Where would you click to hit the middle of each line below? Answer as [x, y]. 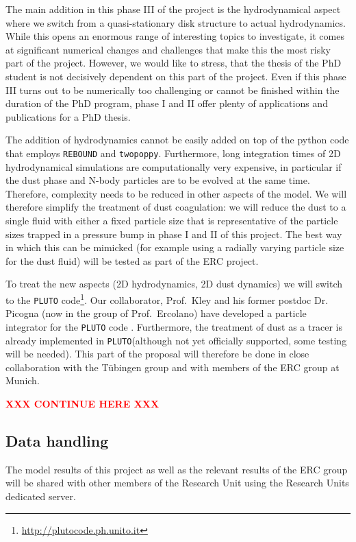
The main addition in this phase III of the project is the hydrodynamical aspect [173, 9]
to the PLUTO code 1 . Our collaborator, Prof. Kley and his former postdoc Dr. [167, 298]
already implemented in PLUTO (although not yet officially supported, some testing [176, 340]
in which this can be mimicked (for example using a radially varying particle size [175, 247]
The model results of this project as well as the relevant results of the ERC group [177, 469]
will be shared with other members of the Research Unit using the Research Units [177, 483]
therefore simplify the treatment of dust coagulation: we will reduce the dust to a [176, 207]
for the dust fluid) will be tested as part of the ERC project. [132, 260]
